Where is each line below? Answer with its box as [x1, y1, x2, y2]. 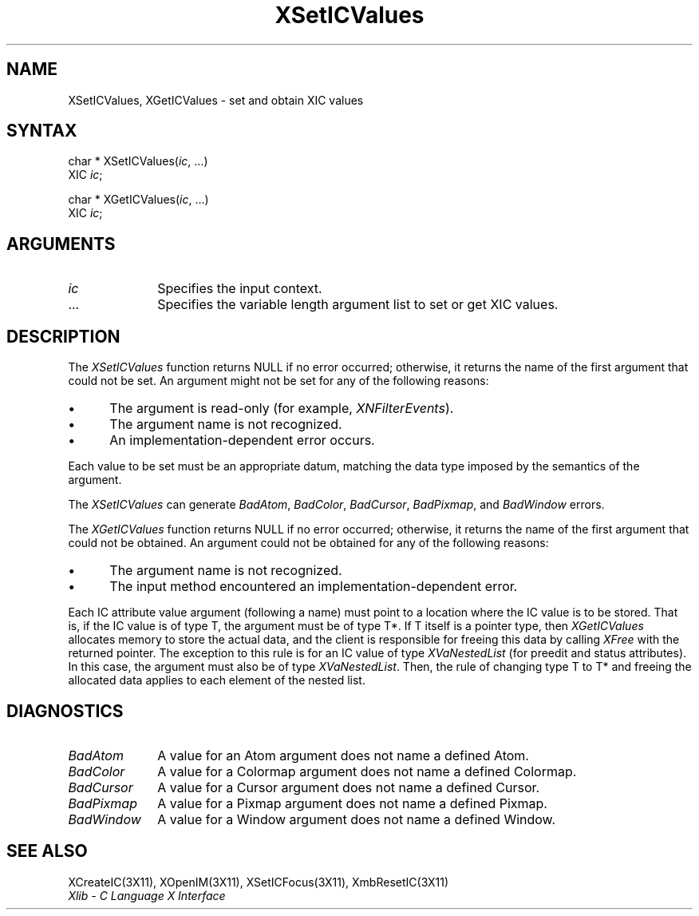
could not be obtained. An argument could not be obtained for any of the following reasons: [68, 536, 549, 550]
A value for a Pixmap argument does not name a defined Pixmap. [157, 795, 547, 811]
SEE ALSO [6, 841, 88, 862]
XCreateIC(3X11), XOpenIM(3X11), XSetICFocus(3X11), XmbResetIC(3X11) [68, 874, 449, 889]
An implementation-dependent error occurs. [109, 432, 375, 449]
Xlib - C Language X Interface [68, 888, 226, 902]
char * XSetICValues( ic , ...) [68, 154, 208, 169]
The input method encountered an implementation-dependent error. [109, 578, 518, 595]
